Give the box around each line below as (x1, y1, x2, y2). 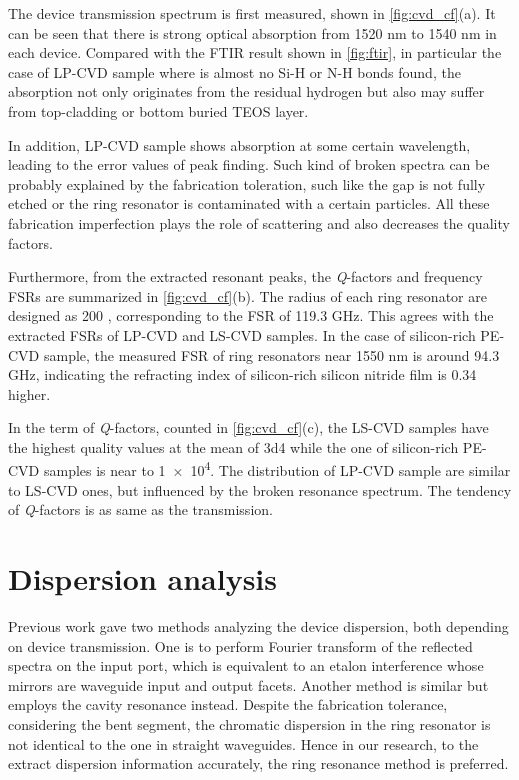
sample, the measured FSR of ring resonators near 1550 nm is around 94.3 (43, 344, 500, 365)
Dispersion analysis (8, 558, 277, 599)
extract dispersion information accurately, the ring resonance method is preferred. (8, 753, 509, 774)
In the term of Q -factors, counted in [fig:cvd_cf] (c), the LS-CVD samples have (8, 417, 489, 438)
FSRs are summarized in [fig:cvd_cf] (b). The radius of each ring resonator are (8, 285, 487, 306)
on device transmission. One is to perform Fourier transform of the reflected (8, 635, 473, 656)
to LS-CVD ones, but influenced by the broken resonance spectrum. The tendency (8, 479, 512, 500)
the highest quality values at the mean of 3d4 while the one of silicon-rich (8, 436, 459, 457)
